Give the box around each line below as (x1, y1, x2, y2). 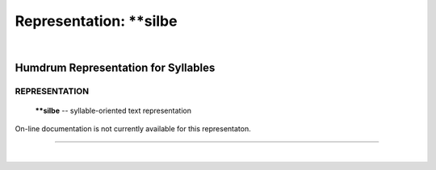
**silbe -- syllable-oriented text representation (35, 106, 191, 115)
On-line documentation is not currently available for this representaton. (15, 123, 251, 133)
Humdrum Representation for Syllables (15, 61, 216, 75)
